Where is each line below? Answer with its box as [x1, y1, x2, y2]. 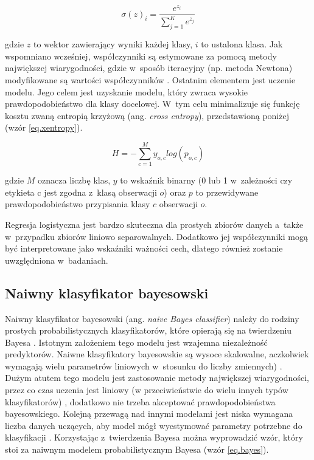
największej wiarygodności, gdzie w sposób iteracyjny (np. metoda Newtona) [5, 61, 293, 74]
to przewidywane [195, 185, 259, 198]
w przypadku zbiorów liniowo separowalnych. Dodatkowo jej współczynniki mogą [5, 230, 308, 242]
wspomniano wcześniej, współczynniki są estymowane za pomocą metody [5, 49, 277, 62]
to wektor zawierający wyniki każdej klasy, [33, 38, 193, 50]
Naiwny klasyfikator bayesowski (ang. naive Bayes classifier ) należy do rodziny [5, 312, 299, 324]
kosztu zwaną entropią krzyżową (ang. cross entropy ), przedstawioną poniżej [5, 109, 289, 122]
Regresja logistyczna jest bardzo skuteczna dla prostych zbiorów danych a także [5, 218, 304, 230]
